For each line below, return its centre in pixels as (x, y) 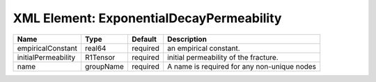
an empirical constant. (204, 48)
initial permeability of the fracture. (223, 57)
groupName (104, 66)
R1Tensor (100, 57)
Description (187, 39)
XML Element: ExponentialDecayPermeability (147, 18)
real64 (95, 48)
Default (144, 39)
